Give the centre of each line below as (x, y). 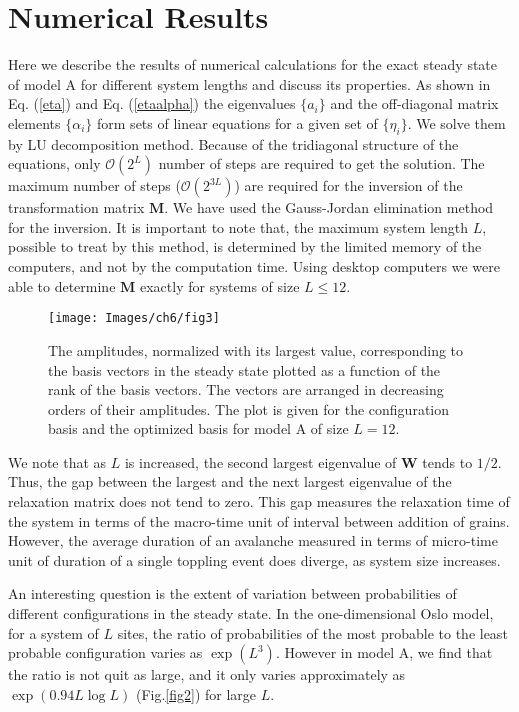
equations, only (54, 163)
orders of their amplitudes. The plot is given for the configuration (249, 408)
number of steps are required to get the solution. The (321, 163)
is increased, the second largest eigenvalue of (260, 461)
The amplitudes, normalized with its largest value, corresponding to (256, 349)
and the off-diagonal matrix (414, 103)
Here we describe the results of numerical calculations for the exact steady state (253, 64)
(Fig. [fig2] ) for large (196, 693)
